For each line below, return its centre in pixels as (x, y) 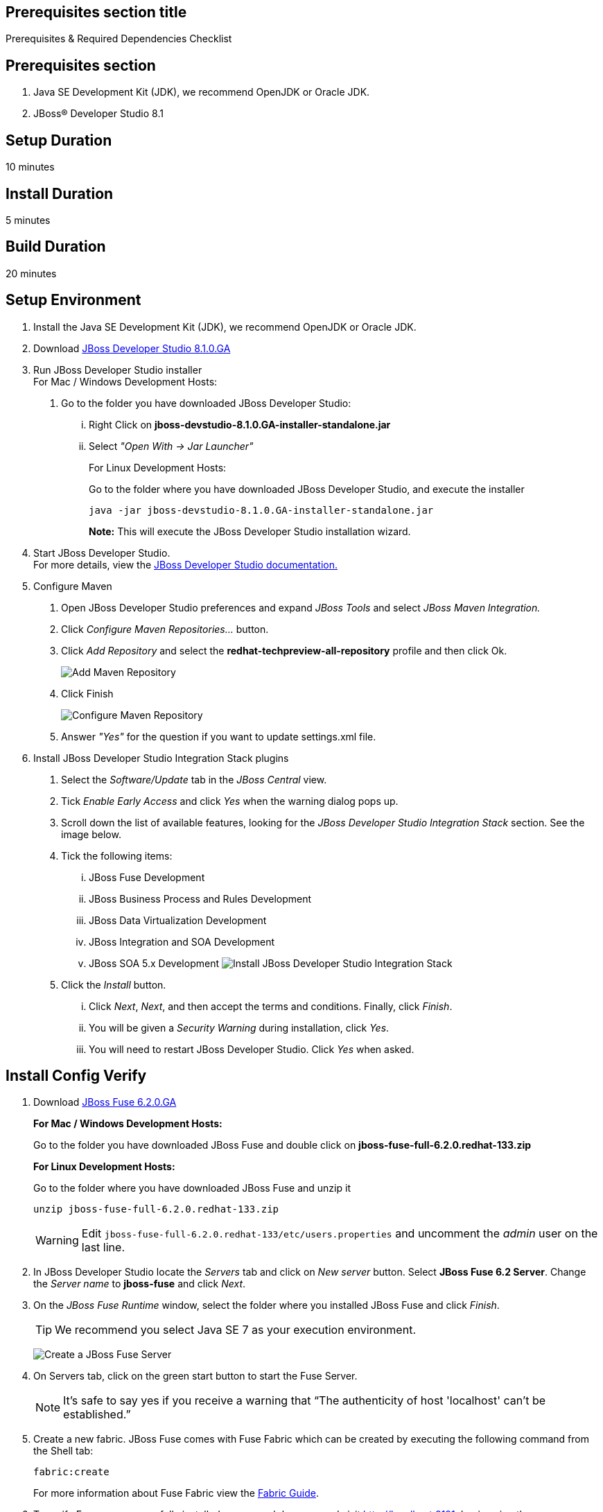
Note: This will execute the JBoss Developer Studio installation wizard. (250, 531)
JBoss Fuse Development (147, 877)
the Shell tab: (63, 1451)
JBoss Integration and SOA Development (182, 941)
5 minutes (28, 220)
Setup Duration (59, 140)
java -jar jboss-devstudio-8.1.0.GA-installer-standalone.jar (261, 510)
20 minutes (31, 273)
